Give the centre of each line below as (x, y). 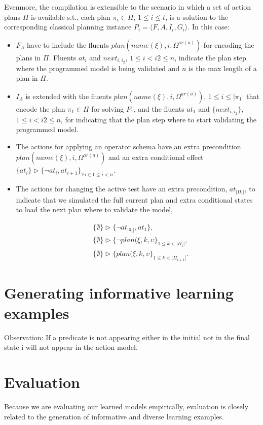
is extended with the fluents (68, 96)
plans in (28, 57)
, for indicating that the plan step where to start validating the (158, 119)
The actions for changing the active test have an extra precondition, (122, 189)
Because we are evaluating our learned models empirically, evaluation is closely (126, 406)
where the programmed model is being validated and (98, 68)
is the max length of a (223, 68)
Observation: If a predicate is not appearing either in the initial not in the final (127, 337)
